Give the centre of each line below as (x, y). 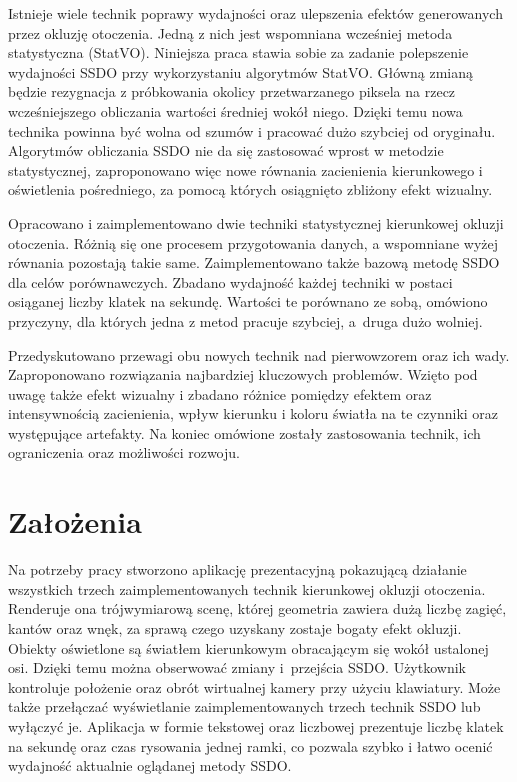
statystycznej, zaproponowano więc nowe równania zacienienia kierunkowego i (245, 169)
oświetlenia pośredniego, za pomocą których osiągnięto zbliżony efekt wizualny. (250, 189)
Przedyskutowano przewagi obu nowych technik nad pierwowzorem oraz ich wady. (259, 354)
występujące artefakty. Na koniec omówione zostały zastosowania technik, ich (244, 432)
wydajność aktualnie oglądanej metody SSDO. (150, 765)
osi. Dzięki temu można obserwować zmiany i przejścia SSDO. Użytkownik (237, 667)
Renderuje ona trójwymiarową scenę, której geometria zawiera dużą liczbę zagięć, (257, 608)
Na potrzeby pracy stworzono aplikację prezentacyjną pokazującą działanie (237, 569)
